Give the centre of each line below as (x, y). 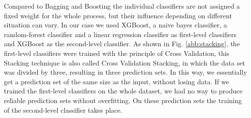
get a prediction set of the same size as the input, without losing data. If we (117, 81)
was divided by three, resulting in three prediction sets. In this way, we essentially (125, 72)
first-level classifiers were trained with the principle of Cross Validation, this (117, 53)
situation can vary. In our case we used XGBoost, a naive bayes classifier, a (116, 25)
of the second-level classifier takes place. (63, 110)
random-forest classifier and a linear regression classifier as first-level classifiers (120, 34)
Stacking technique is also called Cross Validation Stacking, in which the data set (125, 62)
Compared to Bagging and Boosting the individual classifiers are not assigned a (122, 6)
